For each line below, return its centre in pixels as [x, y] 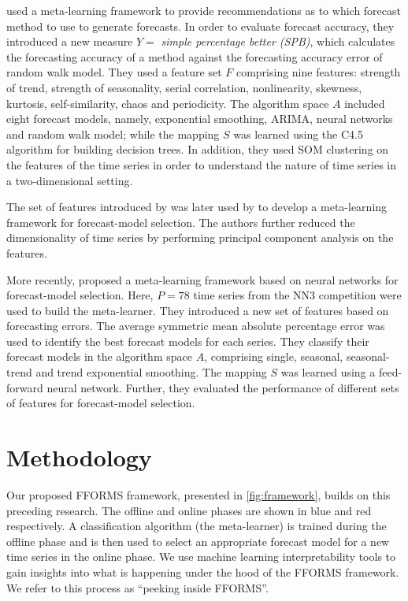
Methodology [79, 457]
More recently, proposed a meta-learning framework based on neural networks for [202, 279]
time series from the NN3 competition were [297, 295]
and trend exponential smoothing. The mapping [151, 372]
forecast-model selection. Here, [80, 295]
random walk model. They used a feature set [114, 72]
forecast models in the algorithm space [99, 356]
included [365, 103]
